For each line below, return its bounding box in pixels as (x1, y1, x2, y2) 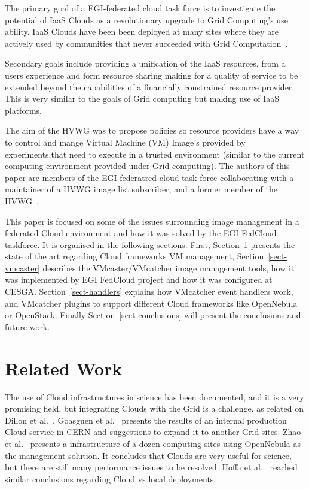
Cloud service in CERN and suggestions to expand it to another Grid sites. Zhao (5, 425, 301, 438)
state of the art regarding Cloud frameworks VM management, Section (5, 250, 264, 262)
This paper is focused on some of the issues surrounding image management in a (5, 215, 299, 227)
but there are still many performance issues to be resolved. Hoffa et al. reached (5, 461, 298, 473)
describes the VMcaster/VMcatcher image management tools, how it (42, 261, 295, 274)
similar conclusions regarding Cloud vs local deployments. (5, 472, 216, 485)
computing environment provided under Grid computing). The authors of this (5, 159, 290, 172)
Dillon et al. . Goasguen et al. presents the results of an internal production (5, 413, 287, 426)
